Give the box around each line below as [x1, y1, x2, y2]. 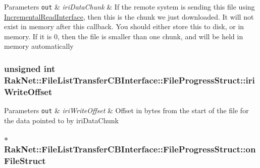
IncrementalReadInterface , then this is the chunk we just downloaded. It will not [4, 11, 254, 22]
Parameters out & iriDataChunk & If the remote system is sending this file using [4, 2, 255, 12]
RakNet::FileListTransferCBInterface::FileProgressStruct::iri [4, 73, 255, 86]
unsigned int [4, 62, 56, 74]
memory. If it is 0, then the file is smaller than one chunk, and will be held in [4, 31, 243, 41]
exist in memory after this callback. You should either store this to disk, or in [4, 21, 244, 32]
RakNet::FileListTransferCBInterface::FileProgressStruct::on [4, 143, 256, 155]
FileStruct [4, 154, 46, 167]
